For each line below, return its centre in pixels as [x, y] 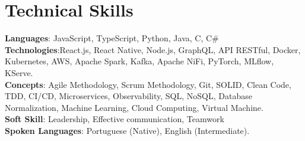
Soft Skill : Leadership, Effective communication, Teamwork [115, 119]
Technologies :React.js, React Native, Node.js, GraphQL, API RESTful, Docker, [153, 49]
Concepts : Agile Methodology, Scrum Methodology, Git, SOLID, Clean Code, [148, 84]
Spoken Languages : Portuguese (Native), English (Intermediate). [127, 130]
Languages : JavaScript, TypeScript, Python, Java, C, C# [112, 38]
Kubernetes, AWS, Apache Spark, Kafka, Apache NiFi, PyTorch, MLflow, [139, 61]
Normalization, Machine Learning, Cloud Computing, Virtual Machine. [134, 107]
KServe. [19, 72]
